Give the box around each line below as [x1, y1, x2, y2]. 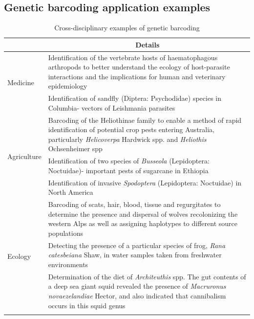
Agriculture [7, 151, 42, 161]
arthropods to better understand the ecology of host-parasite [48, 62, 230, 72]
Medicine [7, 77, 34, 88]
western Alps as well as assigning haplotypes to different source [48, 218, 237, 228]
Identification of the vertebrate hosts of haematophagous [48, 52, 218, 62]
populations [48, 228, 83, 238]
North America [48, 187, 93, 197]
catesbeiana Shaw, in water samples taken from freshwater [48, 250, 222, 260]
